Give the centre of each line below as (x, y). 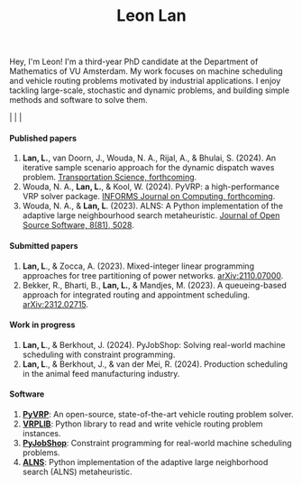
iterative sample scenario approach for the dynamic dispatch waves (148, 168)
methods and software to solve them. (78, 100)
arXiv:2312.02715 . (55, 304)
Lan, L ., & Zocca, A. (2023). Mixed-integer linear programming (138, 266)
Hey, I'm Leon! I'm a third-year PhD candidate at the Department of (134, 62)
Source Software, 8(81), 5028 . (78, 225)
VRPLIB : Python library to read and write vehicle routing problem (142, 424)
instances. (41, 433)
